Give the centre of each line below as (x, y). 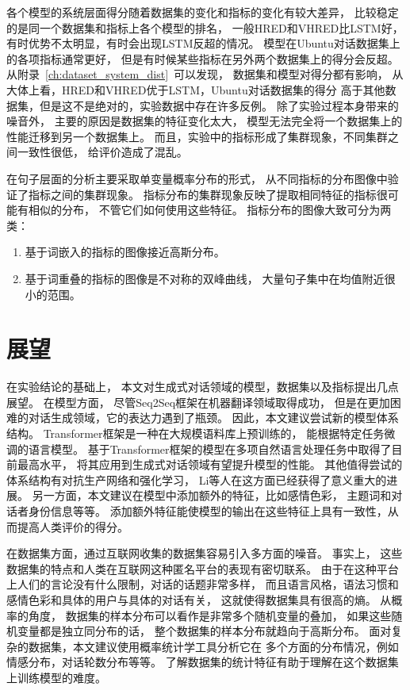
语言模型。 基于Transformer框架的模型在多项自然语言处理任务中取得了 (210, 448)
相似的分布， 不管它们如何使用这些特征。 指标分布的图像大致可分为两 (210, 210)
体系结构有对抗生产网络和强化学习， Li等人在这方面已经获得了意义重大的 (197, 479)
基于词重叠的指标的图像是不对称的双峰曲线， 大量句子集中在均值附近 (205, 278)
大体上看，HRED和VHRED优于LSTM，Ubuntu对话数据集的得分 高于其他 (196, 89)
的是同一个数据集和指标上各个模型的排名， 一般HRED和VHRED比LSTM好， (205, 27)
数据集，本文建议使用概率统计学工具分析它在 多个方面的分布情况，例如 (213, 646)
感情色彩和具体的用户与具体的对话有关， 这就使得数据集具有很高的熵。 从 (199, 599)
